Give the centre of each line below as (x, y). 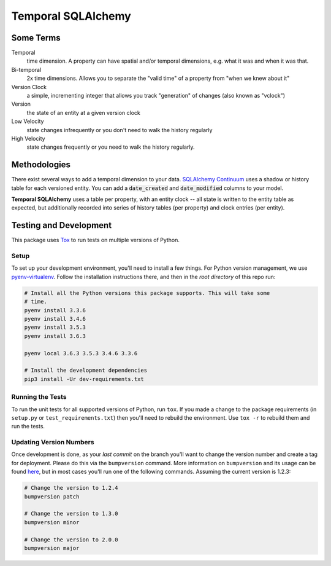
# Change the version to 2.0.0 (71, 540)
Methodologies (41, 165)
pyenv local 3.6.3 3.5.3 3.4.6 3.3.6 (81, 353)
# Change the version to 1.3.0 (71, 514)
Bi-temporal (26, 69)
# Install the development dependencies (86, 371)
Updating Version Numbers (53, 442)
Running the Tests (39, 397)
